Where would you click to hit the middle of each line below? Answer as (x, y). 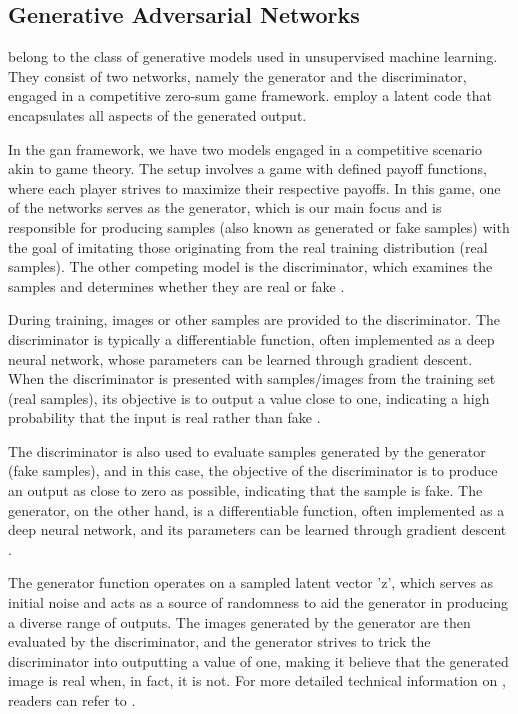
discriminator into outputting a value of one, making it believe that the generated (258, 660)
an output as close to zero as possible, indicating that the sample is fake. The (245, 490)
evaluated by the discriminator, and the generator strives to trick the (219, 641)
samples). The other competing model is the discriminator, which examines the (250, 266)
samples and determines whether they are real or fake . (176, 285)
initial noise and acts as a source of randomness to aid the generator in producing (258, 602)
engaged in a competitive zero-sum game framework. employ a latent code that (250, 95)
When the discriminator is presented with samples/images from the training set (252, 378)
